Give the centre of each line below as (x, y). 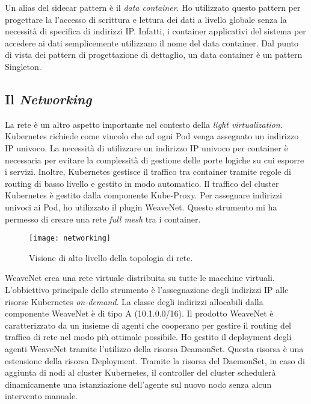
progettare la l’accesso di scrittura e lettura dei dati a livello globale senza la (146, 19)
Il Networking (48, 99)
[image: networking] (70, 238)
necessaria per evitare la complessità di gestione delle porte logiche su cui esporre (155, 159)
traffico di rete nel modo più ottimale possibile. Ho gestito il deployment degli (148, 337)
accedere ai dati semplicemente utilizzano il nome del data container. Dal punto (152, 43)
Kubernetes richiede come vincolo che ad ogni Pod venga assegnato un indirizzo (152, 136)
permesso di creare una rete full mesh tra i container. (103, 219)
